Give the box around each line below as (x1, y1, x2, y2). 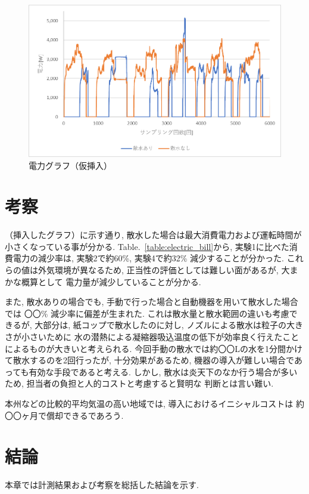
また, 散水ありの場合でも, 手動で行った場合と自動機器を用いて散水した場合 (5, 295, 298, 308)
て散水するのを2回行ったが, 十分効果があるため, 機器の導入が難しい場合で (5, 354, 294, 366)
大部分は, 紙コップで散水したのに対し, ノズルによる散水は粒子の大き (35, 319, 303, 331)
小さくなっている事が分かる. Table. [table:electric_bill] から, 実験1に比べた (5, 240, 289, 252)
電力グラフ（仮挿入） (29, 159, 112, 171)
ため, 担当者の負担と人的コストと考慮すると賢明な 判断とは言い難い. (5, 377, 274, 390)
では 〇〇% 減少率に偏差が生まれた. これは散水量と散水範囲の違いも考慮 (5, 307, 289, 319)
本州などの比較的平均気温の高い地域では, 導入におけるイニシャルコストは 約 (5, 397, 304, 409)
